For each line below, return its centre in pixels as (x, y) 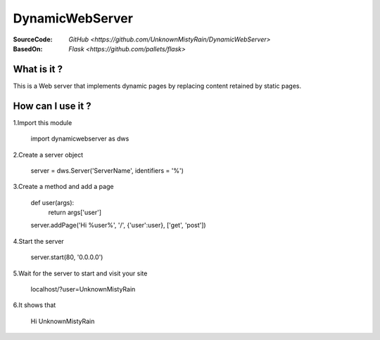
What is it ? (38, 69)
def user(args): (52, 202)
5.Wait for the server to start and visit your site (80, 273)
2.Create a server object (48, 155)
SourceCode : (33, 39)
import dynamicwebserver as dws (80, 139)
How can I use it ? (52, 106)
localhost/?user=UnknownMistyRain (83, 289)
